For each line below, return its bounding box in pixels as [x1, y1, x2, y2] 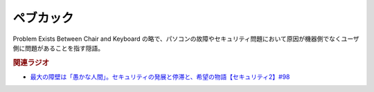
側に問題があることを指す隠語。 [12, 44, 104, 52]
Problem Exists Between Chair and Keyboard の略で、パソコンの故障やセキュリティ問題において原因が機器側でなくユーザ [12, 35, 359, 43]
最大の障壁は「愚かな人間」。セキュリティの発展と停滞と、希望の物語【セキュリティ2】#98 [30, 73, 290, 81]
